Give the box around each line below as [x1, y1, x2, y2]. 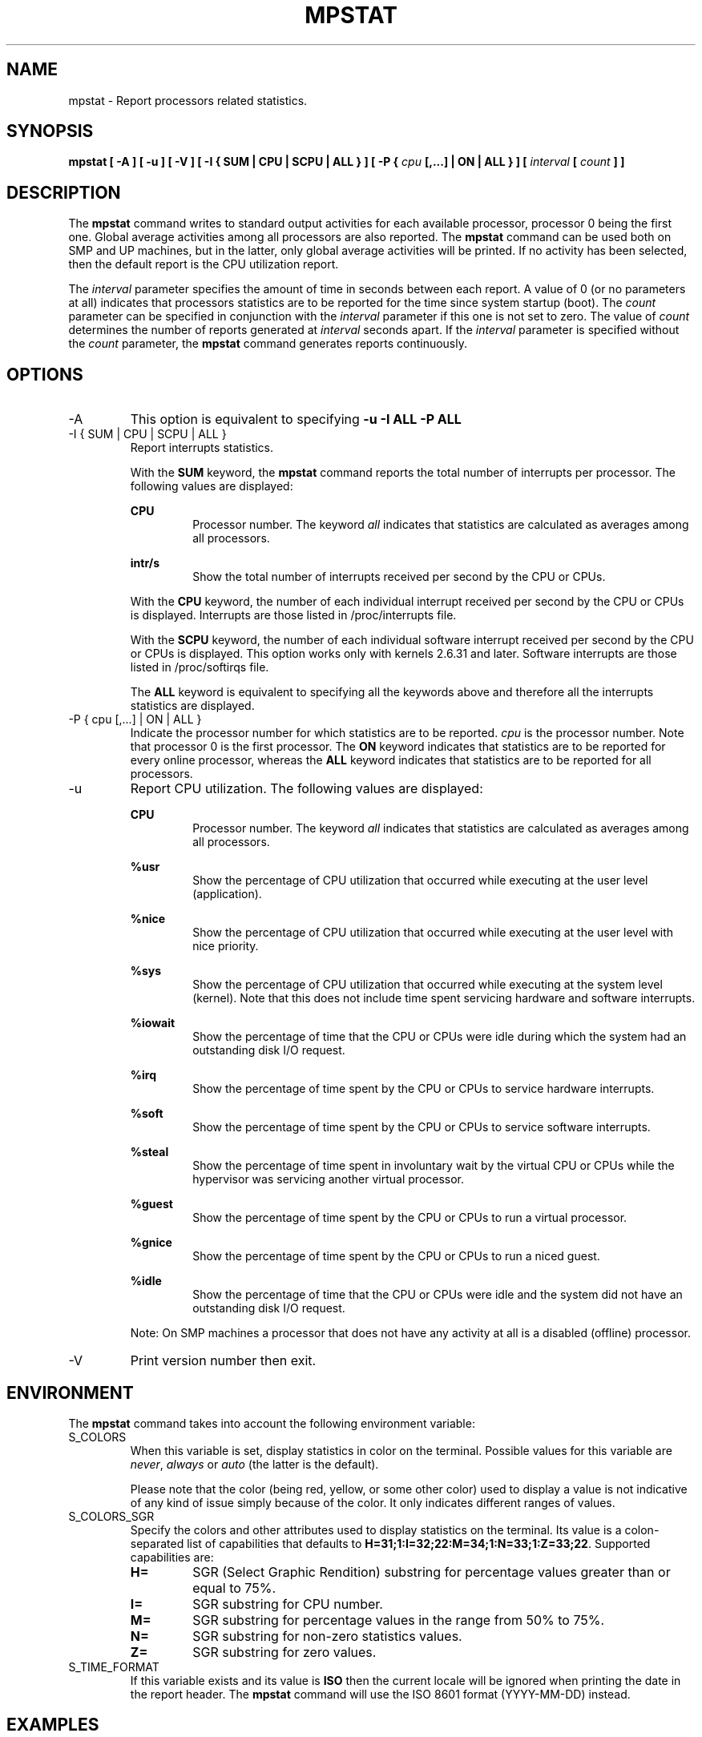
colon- [624, 1522, 660, 1537]
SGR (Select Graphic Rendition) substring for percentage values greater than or [192, 1563, 671, 1580]
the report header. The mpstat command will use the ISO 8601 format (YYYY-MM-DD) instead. [130, 1687, 631, 1701]
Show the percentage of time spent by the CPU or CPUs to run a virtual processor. [192, 1211, 627, 1225]
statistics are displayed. [130, 699, 255, 713]
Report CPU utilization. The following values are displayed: [130, 780, 483, 797]
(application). [192, 887, 262, 901]
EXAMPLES [6, 1715, 99, 1735]
